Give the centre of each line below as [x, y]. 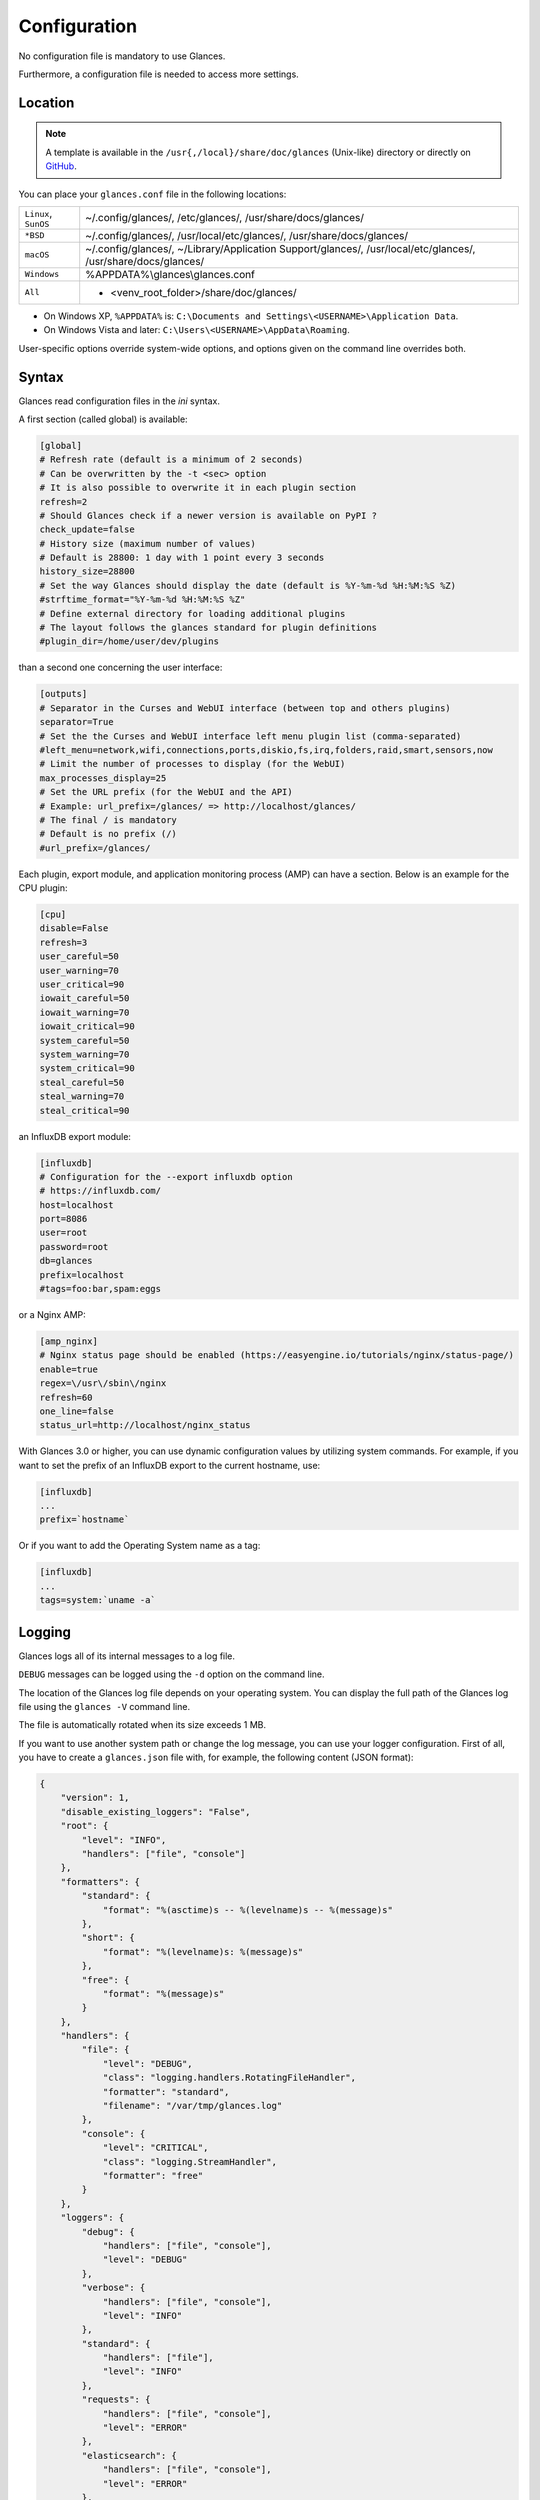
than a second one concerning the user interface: [120, 667]
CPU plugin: [43, 888]
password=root [74, 1246]
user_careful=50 [79, 956]
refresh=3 [63, 942]
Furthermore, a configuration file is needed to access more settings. [158, 74]
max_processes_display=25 [103, 778]
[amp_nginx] [69, 1341]
